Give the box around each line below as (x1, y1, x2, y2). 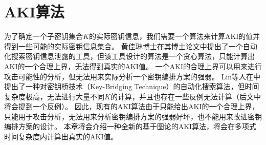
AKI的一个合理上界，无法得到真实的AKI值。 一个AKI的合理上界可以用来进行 (4, 60, 262, 71)
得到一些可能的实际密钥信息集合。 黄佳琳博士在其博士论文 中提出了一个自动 (4, 40, 257, 51)
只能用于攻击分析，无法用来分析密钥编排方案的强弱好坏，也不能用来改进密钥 (4, 111, 262, 121)
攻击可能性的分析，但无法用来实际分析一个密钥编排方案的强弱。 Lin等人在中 (4, 71, 261, 81)
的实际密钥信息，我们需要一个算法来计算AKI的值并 (88, 31, 260, 42)
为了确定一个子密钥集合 (4, 31, 83, 42)
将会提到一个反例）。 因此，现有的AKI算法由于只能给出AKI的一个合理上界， (4, 101, 259, 112)
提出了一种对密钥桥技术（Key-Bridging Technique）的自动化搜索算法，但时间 (4, 81, 259, 92)
